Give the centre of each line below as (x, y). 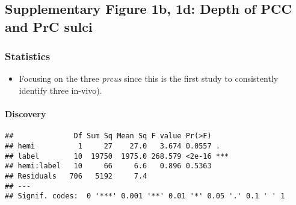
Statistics (28, 56)
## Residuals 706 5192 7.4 (76, 176)
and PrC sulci (49, 26)
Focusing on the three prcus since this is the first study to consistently (149, 78)
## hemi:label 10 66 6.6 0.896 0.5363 (108, 166)
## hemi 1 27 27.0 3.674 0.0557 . (113, 146)
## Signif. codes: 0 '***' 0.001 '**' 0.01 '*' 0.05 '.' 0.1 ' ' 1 (145, 196)
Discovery (26, 114)
